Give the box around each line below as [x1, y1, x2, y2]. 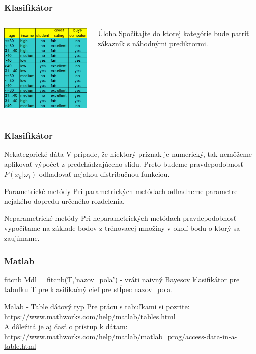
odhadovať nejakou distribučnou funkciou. [39, 169, 170, 179]
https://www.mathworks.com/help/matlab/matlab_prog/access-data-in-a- [4, 331, 237, 341]
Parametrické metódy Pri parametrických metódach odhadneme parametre [4, 185, 238, 196]
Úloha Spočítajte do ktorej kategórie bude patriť [98, 28, 249, 39]
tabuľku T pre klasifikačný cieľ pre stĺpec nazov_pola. [4, 284, 173, 295]
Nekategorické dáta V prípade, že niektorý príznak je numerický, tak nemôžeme [4, 148, 252, 159]
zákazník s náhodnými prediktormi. [98, 38, 208, 48]
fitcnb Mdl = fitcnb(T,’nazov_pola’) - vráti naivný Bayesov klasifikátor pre [4, 274, 240, 284]
